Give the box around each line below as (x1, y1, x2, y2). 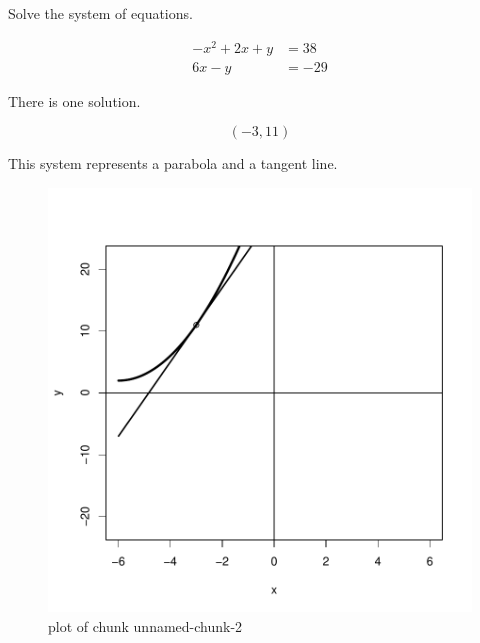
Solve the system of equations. (8, 3, 193, 23)
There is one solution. (8, 90, 141, 111)
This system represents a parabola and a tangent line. (8, 153, 338, 174)
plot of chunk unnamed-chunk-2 (48, 615, 243, 636)
